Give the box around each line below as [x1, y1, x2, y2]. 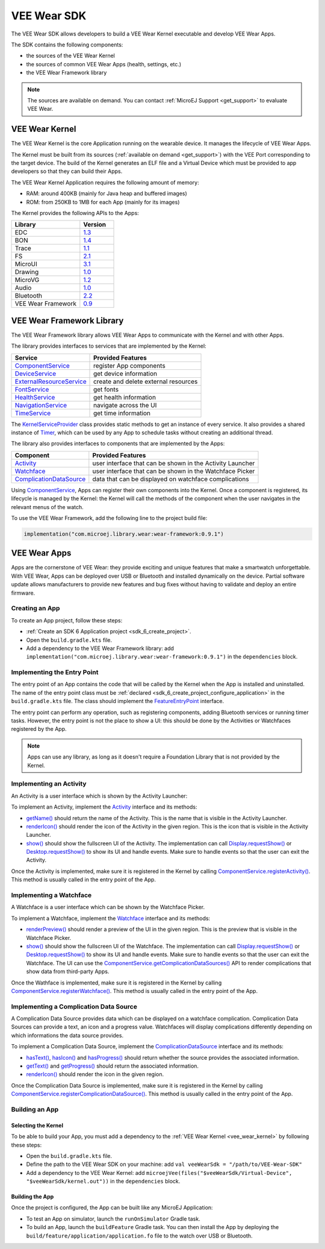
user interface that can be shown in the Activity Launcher [92, 459, 255, 467]
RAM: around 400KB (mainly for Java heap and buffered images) [26, 190, 188, 197]
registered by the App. [11, 725, 67, 733]
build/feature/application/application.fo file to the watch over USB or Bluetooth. [26, 1232, 253, 1239]
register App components [93, 362, 166, 370]
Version [83, 221, 107, 229]
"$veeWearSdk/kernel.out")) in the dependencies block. [26, 1178, 181, 1185]
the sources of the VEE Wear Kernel [26, 52, 116, 60]
